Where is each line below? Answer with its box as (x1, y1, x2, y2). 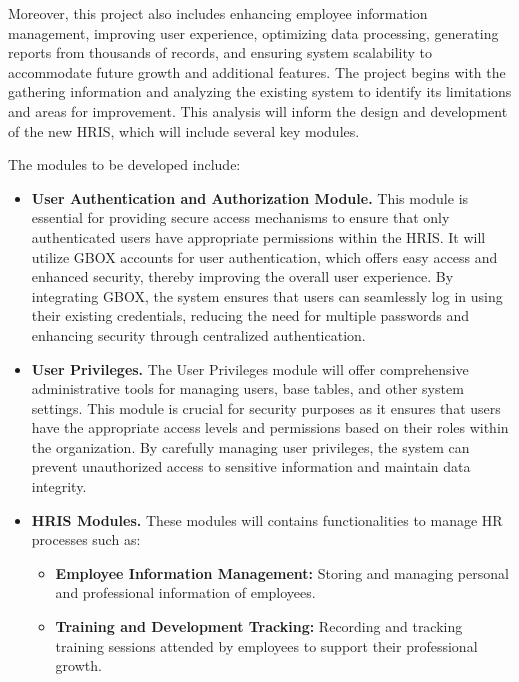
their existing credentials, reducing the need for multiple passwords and (31, 305, 470, 326)
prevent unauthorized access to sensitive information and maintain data (31, 456, 471, 477)
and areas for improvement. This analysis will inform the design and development (8, 100, 508, 121)
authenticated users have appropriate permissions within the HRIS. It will (31, 226, 486, 247)
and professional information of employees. (55, 582, 316, 603)
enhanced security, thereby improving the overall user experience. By (31, 266, 454, 287)
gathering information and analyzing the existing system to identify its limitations (8, 81, 512, 102)
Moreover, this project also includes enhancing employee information (8, 3, 428, 23)
